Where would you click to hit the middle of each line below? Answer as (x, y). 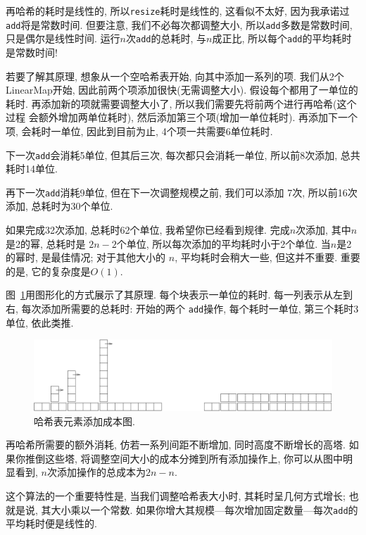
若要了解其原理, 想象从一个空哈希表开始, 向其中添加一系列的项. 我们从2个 (175, 76)
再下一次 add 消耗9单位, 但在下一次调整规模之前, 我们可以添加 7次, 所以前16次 (182, 192)
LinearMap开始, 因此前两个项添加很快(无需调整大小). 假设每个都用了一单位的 (182, 90)
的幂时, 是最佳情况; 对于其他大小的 (86, 257)
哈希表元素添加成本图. (84, 421)
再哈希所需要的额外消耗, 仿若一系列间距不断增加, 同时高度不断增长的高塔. (176, 445)
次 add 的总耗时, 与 (166, 38)
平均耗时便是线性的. (51, 523)
